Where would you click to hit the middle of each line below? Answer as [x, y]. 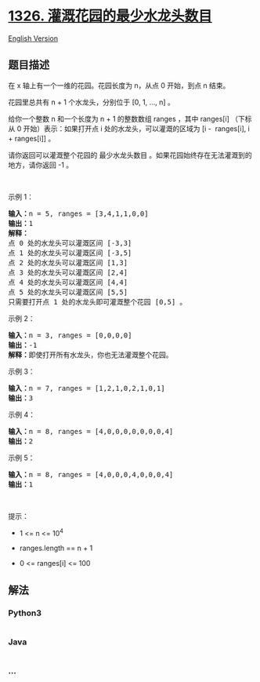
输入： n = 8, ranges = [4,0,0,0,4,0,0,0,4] [91, 474]
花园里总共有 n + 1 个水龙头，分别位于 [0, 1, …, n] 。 [91, 102]
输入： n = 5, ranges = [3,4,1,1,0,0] [78, 213]
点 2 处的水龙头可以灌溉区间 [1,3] [68, 263]
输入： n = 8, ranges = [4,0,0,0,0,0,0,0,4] [91, 431]
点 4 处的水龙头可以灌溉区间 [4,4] [68, 282]
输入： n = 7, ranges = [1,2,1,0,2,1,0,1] [87, 388]
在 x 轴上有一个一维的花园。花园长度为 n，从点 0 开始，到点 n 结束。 [119, 85]
